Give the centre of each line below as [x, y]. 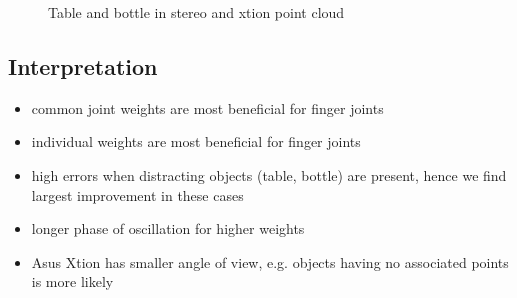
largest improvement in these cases [137, 194]
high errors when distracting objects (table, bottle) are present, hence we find [269, 174]
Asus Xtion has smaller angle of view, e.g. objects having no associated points [270, 261]
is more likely [72, 281]
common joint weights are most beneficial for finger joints [207, 107]
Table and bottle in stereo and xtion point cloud [196, 12]
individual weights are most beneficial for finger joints [196, 141]
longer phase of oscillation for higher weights [168, 228]
